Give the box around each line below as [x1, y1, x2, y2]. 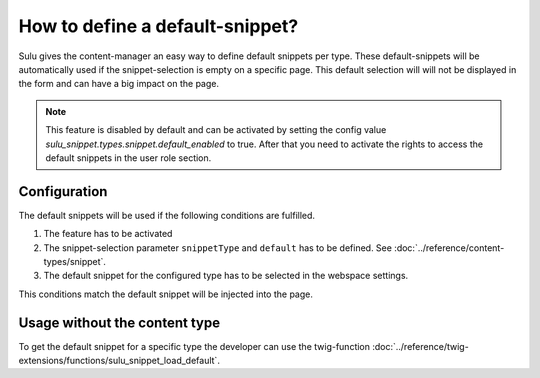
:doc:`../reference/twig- [371, 340, 469, 352]
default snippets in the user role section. [45, 151, 212, 164]
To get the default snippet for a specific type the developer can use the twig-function [18, 340, 370, 352]
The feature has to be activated [43, 228, 173, 240]
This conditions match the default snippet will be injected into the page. [18, 288, 314, 300]
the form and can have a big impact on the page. [18, 78, 220, 90]
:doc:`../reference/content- [393, 241, 505, 254]
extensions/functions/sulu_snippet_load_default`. [18, 355, 220, 367]
